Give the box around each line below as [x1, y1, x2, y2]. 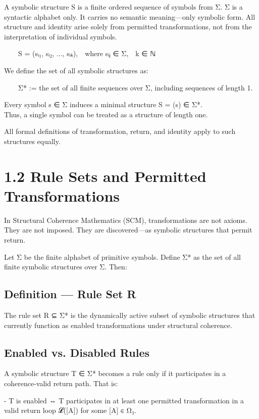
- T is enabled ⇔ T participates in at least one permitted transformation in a [4, 395, 244, 405]
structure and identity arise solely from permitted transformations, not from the [4, 21, 252, 32]
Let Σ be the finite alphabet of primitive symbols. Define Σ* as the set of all [4, 251, 241, 262]
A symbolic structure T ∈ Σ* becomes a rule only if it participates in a [4, 368, 226, 379]
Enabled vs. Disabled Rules [4, 344, 150, 360]
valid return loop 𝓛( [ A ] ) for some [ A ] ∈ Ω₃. [4, 405, 136, 415]
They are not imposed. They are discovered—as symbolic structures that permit [4, 224, 252, 235]
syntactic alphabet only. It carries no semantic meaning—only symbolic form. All [4, 11, 255, 22]
